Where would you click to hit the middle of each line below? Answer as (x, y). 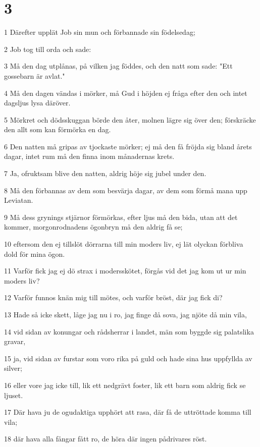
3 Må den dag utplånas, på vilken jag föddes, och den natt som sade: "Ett (118, 66)
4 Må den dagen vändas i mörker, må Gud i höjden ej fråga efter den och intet (126, 93)
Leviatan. (19, 200)
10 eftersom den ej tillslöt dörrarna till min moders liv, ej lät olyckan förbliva (124, 244)
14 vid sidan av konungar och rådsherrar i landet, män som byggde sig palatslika (129, 331)
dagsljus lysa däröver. (37, 103)
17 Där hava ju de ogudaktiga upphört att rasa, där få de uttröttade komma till (128, 412)
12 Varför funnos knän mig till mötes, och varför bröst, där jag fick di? (113, 297)
